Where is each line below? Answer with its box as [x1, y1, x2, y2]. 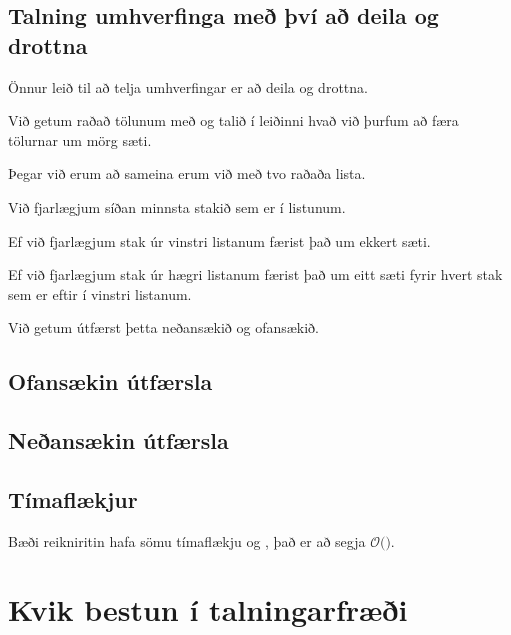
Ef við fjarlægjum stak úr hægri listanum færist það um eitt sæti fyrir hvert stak [8, 264, 503, 285]
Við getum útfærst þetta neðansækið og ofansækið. [8, 317, 319, 338]
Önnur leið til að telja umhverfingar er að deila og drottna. [8, 76, 368, 97]
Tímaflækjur [8, 483, 138, 514]
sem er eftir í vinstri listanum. [8, 283, 192, 304]
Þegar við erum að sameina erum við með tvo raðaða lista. [8, 163, 366, 184]
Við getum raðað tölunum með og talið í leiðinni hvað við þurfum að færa [8, 110, 459, 131]
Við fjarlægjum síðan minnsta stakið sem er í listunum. [8, 196, 346, 217]
